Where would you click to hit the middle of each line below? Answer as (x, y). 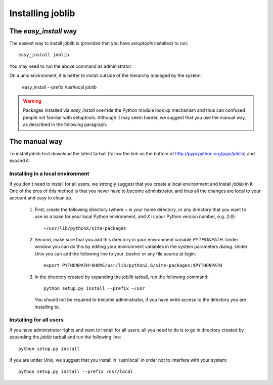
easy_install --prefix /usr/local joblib (59, 87)
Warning (32, 101)
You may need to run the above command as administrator (70, 66)
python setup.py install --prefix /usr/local (76, 372)
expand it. (20, 161)
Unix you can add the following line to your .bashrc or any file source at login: (116, 253)
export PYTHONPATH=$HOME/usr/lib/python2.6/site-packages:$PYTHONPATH (133, 265)
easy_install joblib (44, 55)
